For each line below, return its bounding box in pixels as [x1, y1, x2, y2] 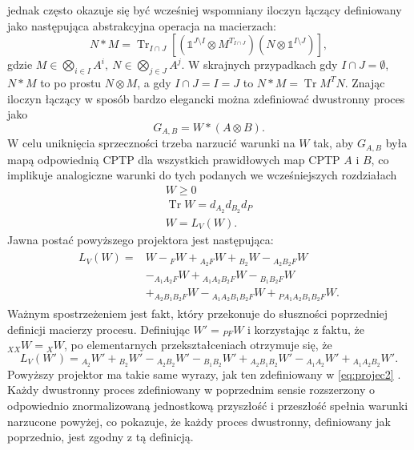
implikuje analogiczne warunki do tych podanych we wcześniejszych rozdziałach [7, 167, 397, 183]
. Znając [344, 74, 385, 90]
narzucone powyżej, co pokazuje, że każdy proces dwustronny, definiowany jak [7, 412, 392, 429]
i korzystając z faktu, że [247, 320, 364, 337]
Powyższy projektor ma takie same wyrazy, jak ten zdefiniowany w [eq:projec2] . [7, 365, 401, 382]
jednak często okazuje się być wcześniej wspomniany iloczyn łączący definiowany [7, 2, 402, 18]
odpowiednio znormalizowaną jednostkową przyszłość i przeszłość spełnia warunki [7, 396, 408, 413]
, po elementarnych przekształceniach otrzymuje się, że [64, 336, 332, 353]
